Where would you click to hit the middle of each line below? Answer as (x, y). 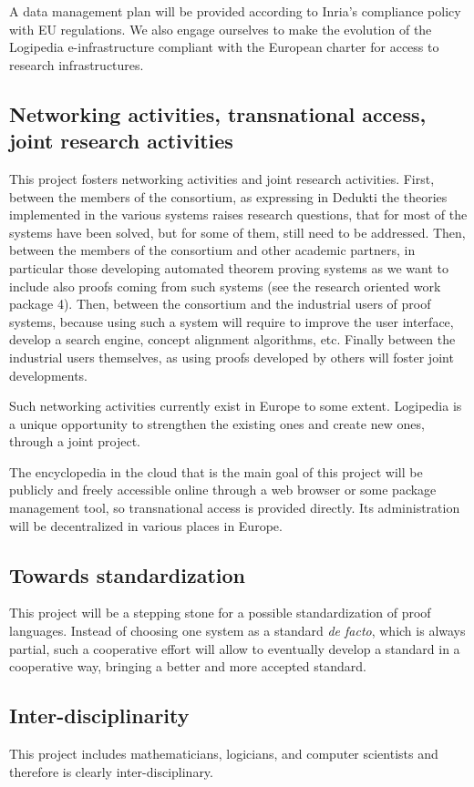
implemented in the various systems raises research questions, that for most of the (238, 215)
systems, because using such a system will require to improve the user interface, (232, 321)
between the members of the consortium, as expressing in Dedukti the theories (228, 196)
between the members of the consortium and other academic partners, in (212, 250)
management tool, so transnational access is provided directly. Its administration (235, 508)
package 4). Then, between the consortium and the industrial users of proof (220, 304)
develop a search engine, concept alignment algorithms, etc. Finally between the (232, 339)
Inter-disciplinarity (99, 715)
